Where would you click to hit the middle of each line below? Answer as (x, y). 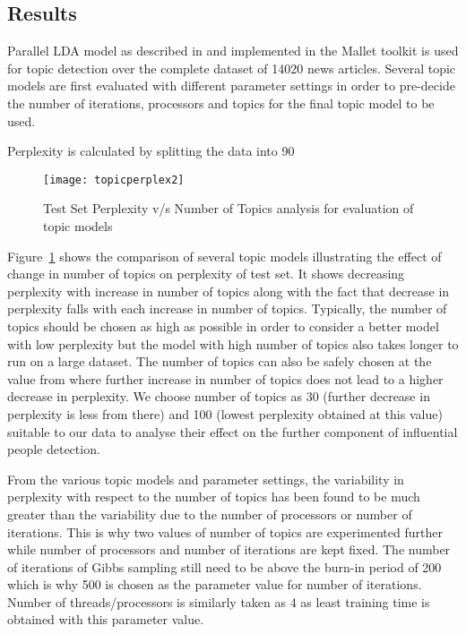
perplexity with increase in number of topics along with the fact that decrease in (229, 291)
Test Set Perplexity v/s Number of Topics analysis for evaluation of (229, 208)
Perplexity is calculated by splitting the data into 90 (151, 151)
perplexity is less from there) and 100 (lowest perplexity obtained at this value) (225, 413)
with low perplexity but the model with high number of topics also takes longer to (233, 343)
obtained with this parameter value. (106, 619)
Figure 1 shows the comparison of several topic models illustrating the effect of (224, 256)
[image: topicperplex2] (114, 180)
